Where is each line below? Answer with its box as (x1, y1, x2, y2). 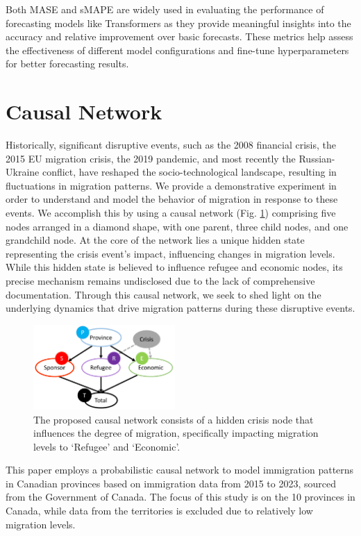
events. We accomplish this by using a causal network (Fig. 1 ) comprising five (6, 206, 336, 220)
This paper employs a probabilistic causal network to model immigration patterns (6, 462, 354, 477)
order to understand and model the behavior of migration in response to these (6, 192, 338, 206)
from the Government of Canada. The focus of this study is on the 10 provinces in (6, 489, 355, 504)
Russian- (299, 151, 335, 165)
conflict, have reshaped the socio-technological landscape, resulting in (42, 165, 337, 179)
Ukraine (6, 165, 40, 179)
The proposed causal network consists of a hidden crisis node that (33, 412, 314, 426)
